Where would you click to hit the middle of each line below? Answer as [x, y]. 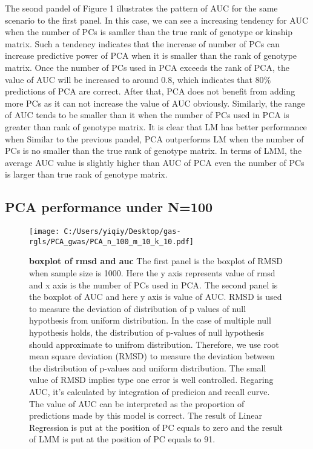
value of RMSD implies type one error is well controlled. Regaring [151, 380]
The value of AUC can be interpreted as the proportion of [137, 403]
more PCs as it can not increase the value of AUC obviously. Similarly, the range [155, 103]
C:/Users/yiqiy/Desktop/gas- [122, 232]
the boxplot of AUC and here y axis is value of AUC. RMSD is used [156, 297]
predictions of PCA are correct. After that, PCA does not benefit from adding [150, 91]
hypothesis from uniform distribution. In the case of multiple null [150, 320]
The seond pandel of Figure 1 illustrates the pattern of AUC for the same [141, 8]
